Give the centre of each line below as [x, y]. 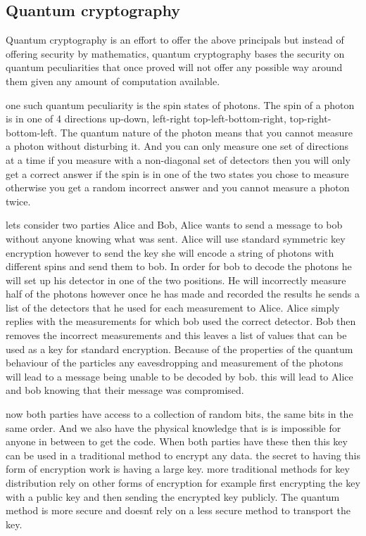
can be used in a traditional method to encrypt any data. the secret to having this [183, 455]
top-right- [310, 119]
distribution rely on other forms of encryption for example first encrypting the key [183, 483]
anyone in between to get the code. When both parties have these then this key [177, 441]
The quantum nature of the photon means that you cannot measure [206, 132]
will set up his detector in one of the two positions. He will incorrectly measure [176, 280]
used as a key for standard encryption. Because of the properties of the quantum [179, 349]
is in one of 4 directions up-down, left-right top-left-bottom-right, [146, 119]
